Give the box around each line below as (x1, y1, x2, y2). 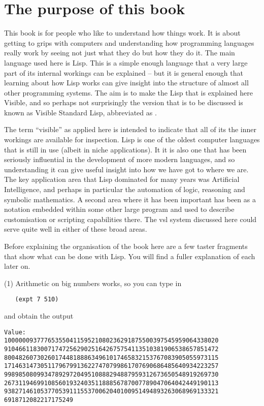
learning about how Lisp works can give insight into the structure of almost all (4, 77, 249, 88)
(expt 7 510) (15, 296, 59, 303)
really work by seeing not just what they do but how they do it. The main (4, 47, 235, 58)
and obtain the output (4, 310, 74, 321)
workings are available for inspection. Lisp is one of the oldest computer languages (4, 134, 260, 145)
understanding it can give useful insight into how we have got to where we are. (4, 164, 249, 174)
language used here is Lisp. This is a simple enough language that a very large (4, 57, 248, 68)
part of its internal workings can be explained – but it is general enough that (4, 67, 243, 78)
